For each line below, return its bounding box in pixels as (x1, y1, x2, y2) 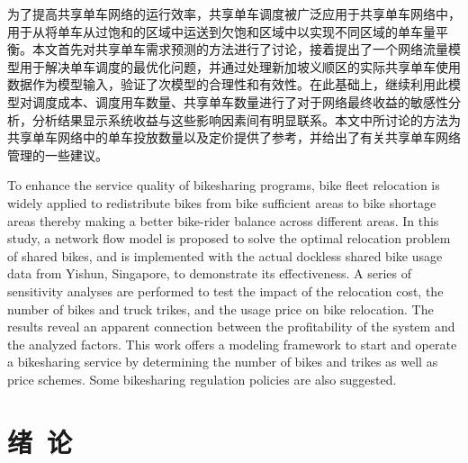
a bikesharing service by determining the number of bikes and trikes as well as (7, 352, 438, 371)
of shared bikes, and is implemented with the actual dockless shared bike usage (7, 246, 443, 265)
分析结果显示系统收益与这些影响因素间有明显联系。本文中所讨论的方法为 (31, 110, 461, 129)
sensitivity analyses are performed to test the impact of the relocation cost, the (7, 281, 444, 300)
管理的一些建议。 (7, 145, 108, 164)
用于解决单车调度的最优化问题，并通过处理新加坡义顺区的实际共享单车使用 (19, 57, 461, 76)
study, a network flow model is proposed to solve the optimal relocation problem (7, 229, 451, 248)
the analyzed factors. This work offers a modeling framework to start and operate (7, 334, 457, 353)
